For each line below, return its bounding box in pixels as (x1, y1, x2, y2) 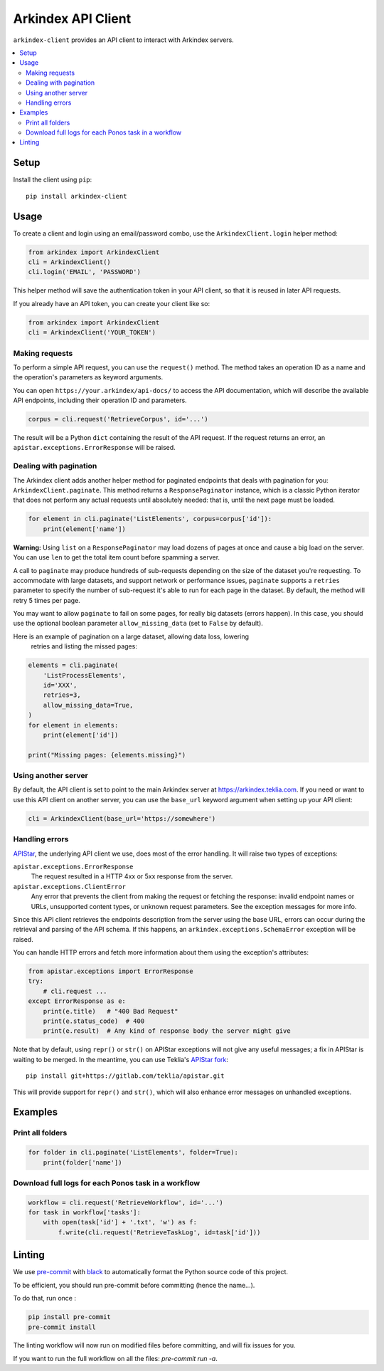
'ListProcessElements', (43, 671, 126, 679)
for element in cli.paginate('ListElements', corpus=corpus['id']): (28, 515, 272, 523)
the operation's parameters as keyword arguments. (13, 373, 164, 382)
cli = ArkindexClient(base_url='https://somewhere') (28, 814, 216, 822)
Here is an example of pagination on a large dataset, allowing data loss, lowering (13, 632, 249, 641)
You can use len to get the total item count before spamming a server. (13, 553, 220, 562)
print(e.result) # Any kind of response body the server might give (43, 1027, 291, 1035)
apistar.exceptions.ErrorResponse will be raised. (13, 443, 176, 452)
